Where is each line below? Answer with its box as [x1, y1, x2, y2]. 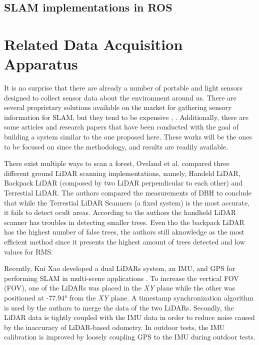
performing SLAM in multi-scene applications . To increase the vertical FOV [4, 272, 239, 283]
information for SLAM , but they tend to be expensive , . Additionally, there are [4, 111, 248, 122]
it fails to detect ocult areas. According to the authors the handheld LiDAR [4, 207, 236, 217]
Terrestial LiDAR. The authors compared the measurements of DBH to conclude [4, 187, 251, 198]
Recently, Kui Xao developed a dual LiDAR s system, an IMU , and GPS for [4, 263, 235, 273]
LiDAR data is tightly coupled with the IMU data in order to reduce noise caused [4, 312, 255, 322]
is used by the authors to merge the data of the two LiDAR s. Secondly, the [4, 302, 234, 312]
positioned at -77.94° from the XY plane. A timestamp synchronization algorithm [4, 292, 253, 302]
